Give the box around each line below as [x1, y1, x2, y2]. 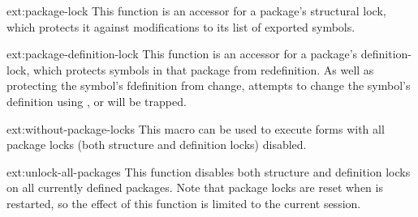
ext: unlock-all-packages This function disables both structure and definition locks [6, 163, 411, 180]
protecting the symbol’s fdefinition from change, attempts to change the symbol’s [6, 77, 411, 94]
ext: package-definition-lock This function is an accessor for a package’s [6, 45, 358, 62]
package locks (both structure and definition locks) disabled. [6, 136, 307, 153]
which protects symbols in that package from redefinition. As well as [33, 61, 374, 78]
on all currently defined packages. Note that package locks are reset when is [6, 179, 383, 196]
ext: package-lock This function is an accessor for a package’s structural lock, [6, 2, 386, 19]
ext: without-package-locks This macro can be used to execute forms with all [6, 120, 385, 137]
